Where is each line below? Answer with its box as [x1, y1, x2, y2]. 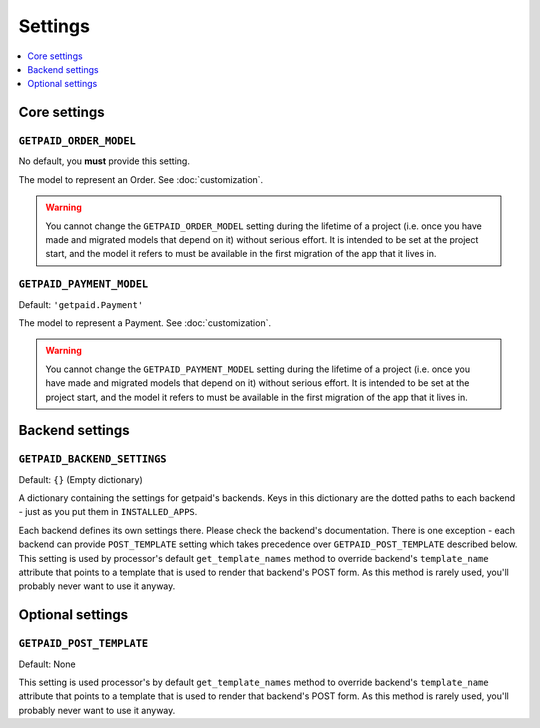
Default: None [18, 658, 76, 670]
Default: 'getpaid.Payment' [18, 298, 144, 310]
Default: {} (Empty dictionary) [18, 473, 144, 485]
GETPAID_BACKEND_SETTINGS [18, 453, 167, 466]
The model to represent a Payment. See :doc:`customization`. [18, 316, 272, 329]
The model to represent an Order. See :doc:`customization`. [18, 173, 264, 185]
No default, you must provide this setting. [18, 155, 190, 167]
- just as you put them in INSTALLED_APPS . [18, 506, 198, 518]
